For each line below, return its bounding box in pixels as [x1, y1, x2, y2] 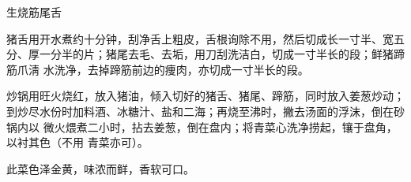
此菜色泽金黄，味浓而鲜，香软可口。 [6, 160, 194, 176]
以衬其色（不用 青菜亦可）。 [6, 134, 149, 150]
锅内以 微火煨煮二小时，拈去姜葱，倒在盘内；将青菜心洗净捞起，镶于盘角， [6, 118, 398, 135]
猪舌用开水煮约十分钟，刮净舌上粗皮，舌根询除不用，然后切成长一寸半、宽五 [6, 30, 405, 46]
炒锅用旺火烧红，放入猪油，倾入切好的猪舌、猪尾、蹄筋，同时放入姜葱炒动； [6, 87, 405, 104]
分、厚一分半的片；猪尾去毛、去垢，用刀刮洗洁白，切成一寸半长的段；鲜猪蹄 [6, 46, 405, 62]
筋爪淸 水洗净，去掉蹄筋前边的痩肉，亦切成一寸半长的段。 [6, 61, 309, 77]
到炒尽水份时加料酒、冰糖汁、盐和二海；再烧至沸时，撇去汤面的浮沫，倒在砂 [6, 102, 405, 119]
